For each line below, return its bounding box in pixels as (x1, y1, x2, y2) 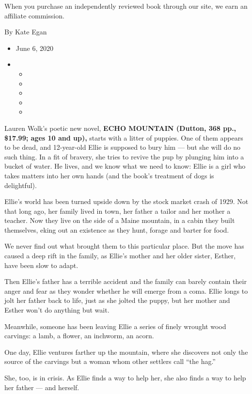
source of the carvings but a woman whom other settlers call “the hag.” (4, 356, 216, 366)
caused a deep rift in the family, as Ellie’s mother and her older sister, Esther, (4, 251, 236, 261)
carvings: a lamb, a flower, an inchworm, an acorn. (4, 331, 154, 341)
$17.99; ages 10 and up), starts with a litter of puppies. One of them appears (4, 132, 243, 142)
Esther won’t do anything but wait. (4, 305, 110, 315)
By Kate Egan (4, 27, 47, 37)
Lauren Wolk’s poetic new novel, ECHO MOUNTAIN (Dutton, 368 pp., (4, 123, 236, 133)
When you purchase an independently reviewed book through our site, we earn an (4, 1, 248, 11)
